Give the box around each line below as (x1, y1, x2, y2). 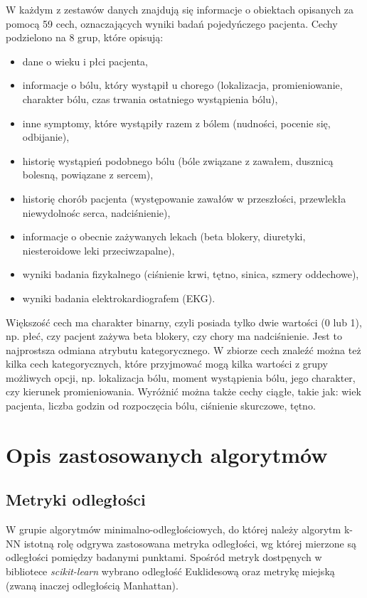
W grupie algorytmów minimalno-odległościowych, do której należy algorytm (6, 522, 341, 537)
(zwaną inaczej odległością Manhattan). (6, 577, 179, 592)
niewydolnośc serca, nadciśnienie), (22, 205, 171, 220)
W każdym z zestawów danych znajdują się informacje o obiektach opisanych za (6, 2, 354, 16)
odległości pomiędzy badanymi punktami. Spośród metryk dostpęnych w (6, 550, 322, 565)
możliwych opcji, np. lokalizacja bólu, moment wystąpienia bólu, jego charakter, (6, 370, 356, 385)
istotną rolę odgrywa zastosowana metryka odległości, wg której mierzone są (23, 535, 356, 550)
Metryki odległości (6, 488, 146, 511)
